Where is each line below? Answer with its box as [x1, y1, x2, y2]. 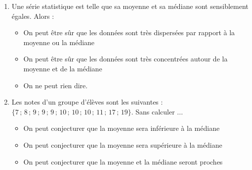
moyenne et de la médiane [23, 63, 102, 73]
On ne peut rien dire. [23, 80, 88, 90]
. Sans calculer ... [131, 106, 183, 116]
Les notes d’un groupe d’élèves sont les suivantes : [11, 97, 163, 107]
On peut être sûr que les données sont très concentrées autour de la [23, 54, 228, 64]
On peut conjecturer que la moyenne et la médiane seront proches [23, 156, 223, 167]
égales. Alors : [11, 10, 54, 21]
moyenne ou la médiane [23, 37, 95, 47]
